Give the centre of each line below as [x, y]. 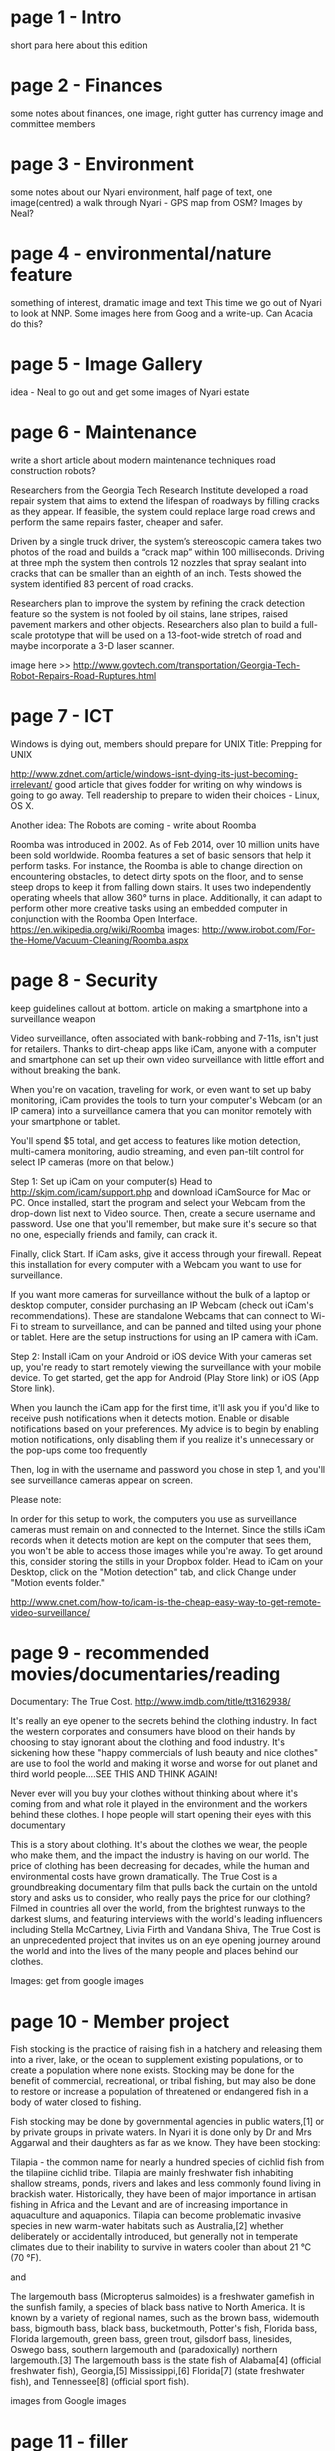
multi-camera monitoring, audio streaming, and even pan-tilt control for [157, 1151]
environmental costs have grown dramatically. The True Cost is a [144, 1877]
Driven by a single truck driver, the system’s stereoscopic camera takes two [166, 541]
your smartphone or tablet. [65, 1121]
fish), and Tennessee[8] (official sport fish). [100, 2382]
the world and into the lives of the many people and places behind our [154, 1951]
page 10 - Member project [120, 2021]
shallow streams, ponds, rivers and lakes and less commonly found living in [166, 2183]
